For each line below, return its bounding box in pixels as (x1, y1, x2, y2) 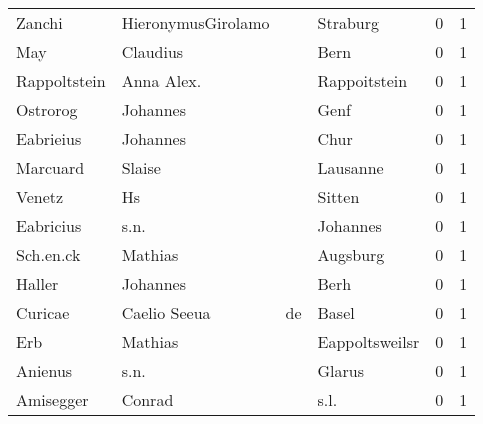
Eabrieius (16, 127, 82, 150)
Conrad (121, 388, 174, 411)
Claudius (121, 40, 184, 63)
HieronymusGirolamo (121, 11, 270, 34)
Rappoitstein (317, 69, 408, 92)
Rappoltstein (16, 69, 106, 92)
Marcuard (16, 156, 85, 179)
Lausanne (317, 156, 384, 179)
